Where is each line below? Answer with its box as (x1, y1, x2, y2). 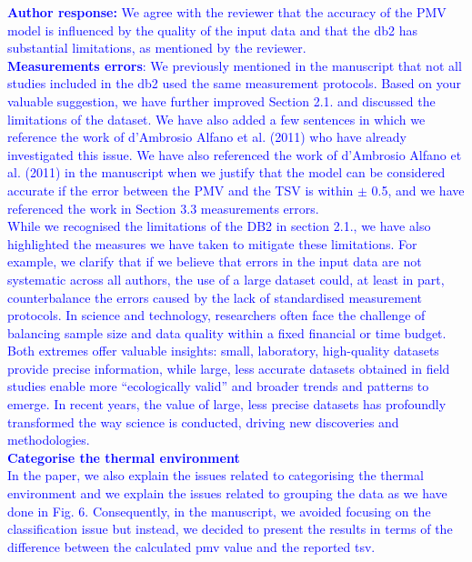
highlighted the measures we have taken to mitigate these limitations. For (7, 234, 417, 253)
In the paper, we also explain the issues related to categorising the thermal (7, 466, 424, 485)
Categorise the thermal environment (7, 447, 240, 467)
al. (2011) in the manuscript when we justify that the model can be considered (7, 163, 446, 182)
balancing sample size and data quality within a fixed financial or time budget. (7, 323, 447, 342)
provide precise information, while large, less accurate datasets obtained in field (7, 358, 450, 377)
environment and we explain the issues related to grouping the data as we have (7, 484, 447, 503)
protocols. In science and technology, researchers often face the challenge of (7, 306, 426, 325)
